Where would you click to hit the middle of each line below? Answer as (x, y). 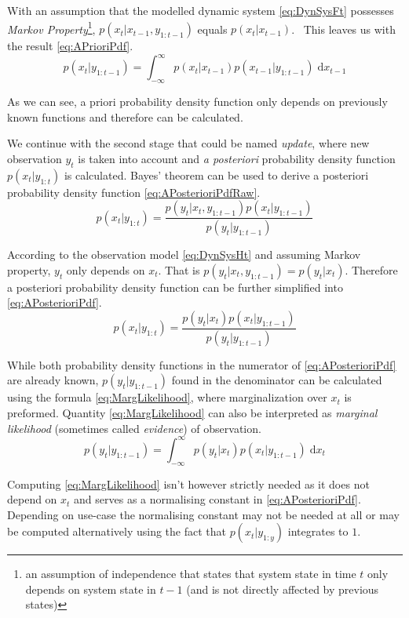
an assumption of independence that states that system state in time (191, 574)
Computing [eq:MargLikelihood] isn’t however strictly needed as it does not (188, 483)
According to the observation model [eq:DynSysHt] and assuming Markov (184, 254)
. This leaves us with (343, 29)
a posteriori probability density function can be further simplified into (175, 287)
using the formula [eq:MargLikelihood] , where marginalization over (167, 397)
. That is (179, 269)
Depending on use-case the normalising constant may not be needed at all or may (203, 514)
